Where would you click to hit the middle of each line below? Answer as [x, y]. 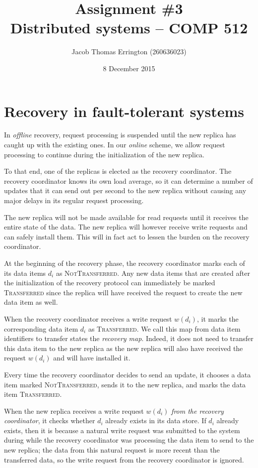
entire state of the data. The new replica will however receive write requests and [126, 227]
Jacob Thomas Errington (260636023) [129, 52]
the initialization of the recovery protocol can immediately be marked [110, 283]
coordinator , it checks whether [50, 420]
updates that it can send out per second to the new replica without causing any [125, 190]
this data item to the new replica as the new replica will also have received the [124, 348]
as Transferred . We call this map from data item [164, 328]
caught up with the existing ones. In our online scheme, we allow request [115, 145]
